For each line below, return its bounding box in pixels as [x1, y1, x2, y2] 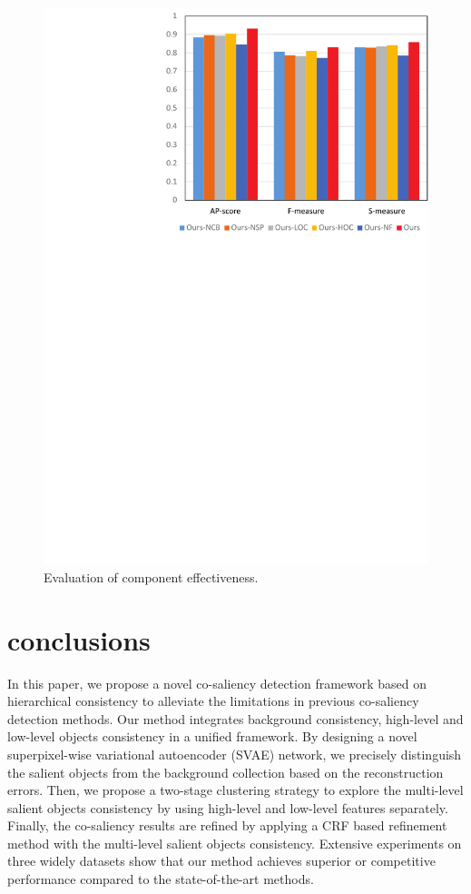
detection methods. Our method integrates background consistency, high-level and [7, 709, 464, 728]
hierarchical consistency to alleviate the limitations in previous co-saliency [7, 691, 419, 710]
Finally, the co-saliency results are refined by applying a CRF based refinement [7, 816, 447, 835]
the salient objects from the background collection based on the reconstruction [7, 762, 444, 781]
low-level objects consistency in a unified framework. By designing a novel [7, 727, 417, 746]
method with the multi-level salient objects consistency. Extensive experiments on [7, 833, 462, 852]
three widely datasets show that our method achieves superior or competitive [7, 851, 436, 870]
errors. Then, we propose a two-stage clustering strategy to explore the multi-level [7, 780, 464, 800]
